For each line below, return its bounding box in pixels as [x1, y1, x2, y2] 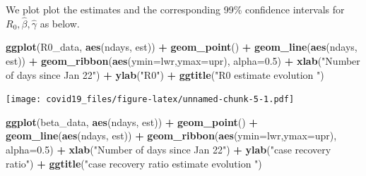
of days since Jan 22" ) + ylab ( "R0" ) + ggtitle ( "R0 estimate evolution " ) [6, 67, 324, 82]
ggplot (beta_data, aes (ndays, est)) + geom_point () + [6, 114, 258, 129]
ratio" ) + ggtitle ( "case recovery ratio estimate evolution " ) [6, 156, 262, 170]
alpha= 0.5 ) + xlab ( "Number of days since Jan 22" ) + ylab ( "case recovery [6, 142, 331, 157]
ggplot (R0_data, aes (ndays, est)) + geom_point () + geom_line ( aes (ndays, [6, 39, 358, 54]
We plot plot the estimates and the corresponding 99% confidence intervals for [6, 2, 345, 16]
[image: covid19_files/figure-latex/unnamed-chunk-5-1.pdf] [6, 94, 295, 105]
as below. [40, 15, 80, 30]
